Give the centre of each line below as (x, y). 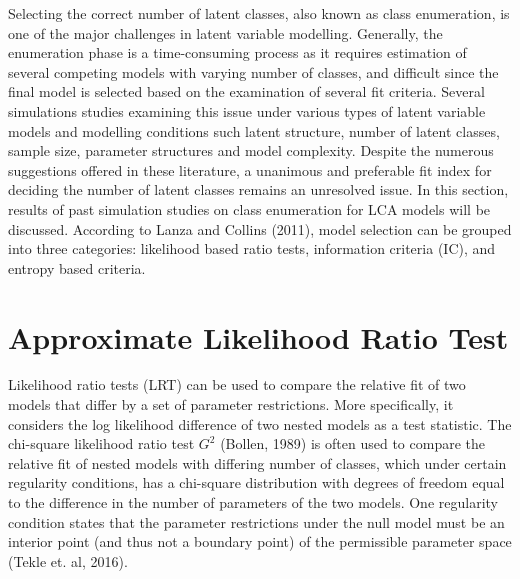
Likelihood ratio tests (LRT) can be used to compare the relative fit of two (237, 384)
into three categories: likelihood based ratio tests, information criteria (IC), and (252, 248)
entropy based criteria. (77, 267)
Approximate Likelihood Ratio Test (258, 336)
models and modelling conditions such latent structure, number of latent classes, (254, 130)
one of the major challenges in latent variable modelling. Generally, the (225, 32)
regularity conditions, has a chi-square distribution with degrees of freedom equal (256, 482)
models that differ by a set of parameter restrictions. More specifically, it (231, 404)
